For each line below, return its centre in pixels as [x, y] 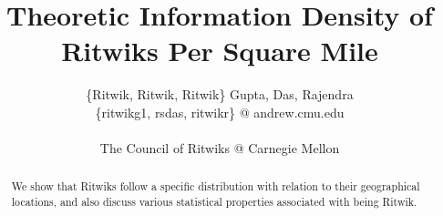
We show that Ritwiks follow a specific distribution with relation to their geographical [216, 186]
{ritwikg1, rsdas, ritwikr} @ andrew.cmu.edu [220, 112]
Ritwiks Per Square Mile [220, 51]
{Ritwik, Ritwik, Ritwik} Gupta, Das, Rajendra [220, 94]
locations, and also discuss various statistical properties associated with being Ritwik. [214, 202]
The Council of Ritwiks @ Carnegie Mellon [220, 148]
